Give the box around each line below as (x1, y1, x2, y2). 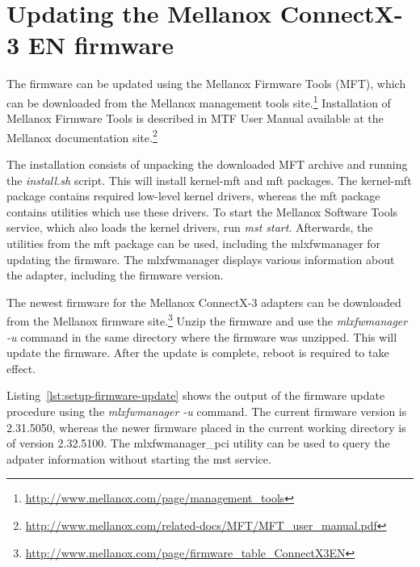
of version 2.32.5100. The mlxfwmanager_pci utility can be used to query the (6, 435, 390, 451)
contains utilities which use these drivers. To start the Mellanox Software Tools (6, 203, 398, 220)
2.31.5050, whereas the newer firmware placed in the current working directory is (6, 418, 406, 435)
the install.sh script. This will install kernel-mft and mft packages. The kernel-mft (6, 171, 412, 188)
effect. (6, 359, 36, 376)
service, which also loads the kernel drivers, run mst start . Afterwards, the (6, 219, 373, 236)
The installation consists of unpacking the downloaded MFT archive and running (6, 156, 408, 172)
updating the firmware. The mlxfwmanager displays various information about (6, 250, 395, 267)
